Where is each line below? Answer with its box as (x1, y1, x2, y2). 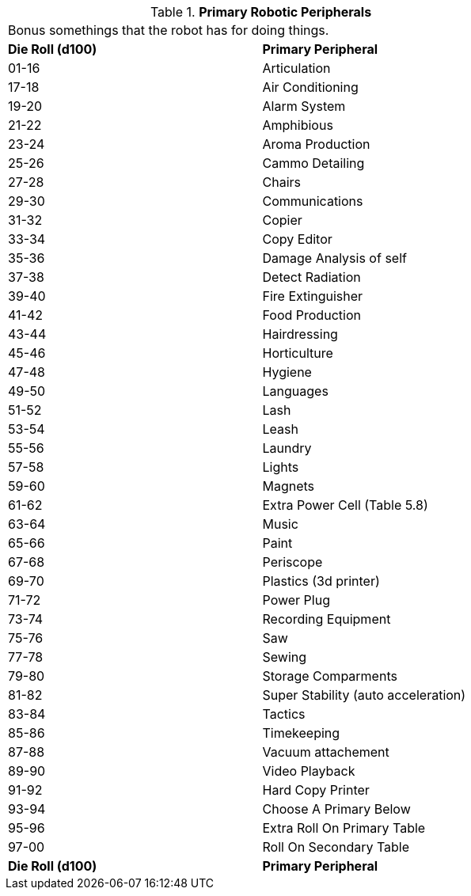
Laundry (262, 440, 312, 456)
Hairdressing (262, 326, 338, 342)
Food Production (262, 307, 361, 323)
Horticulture (262, 345, 333, 361)
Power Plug (262, 592, 330, 608)
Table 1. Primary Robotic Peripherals (150, 4, 372, 20)
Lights (262, 459, 299, 475)
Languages (262, 383, 329, 399)
